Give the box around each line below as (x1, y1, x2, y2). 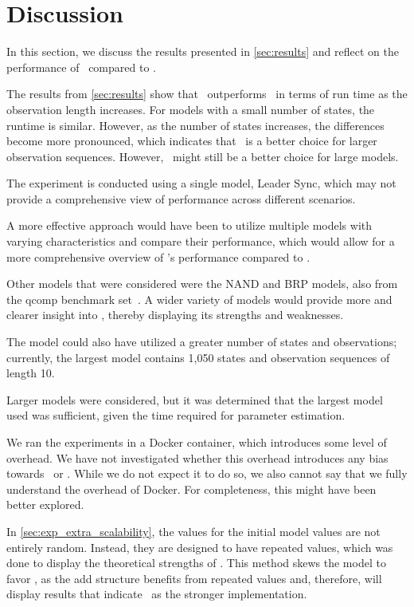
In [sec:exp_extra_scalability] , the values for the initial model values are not (6, 522, 381, 539)
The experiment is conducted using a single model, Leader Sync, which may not (6, 175, 396, 191)
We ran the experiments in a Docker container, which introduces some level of (6, 434, 387, 450)
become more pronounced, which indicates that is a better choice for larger (6, 132, 377, 149)
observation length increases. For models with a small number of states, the (6, 101, 375, 117)
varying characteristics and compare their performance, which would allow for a (6, 233, 395, 250)
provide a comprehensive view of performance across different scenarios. (6, 190, 356, 207)
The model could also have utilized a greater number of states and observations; (6, 333, 397, 350)
